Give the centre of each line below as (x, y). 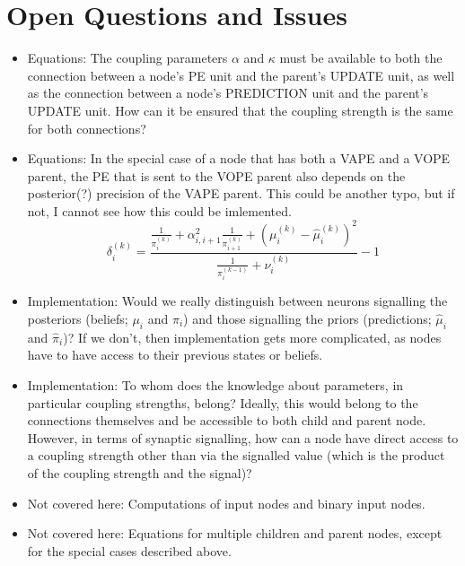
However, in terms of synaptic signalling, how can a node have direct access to (243, 437)
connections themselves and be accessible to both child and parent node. (227, 420)
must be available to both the (361, 58)
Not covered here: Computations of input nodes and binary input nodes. (226, 503)
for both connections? (87, 128)
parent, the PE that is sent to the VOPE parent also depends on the (216, 175)
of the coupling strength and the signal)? (140, 472)
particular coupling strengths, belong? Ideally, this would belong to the (223, 402)
